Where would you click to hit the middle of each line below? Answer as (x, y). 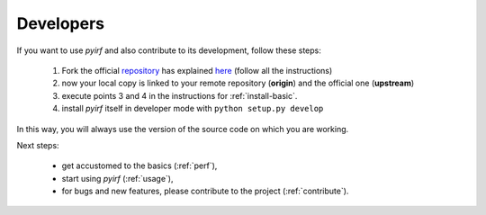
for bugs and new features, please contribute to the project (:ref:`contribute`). (205, 191)
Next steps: (38, 145)
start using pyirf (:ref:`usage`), (118, 178)
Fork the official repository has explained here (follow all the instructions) (197, 70)
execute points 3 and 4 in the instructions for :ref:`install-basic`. (180, 95)
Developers (61, 23)
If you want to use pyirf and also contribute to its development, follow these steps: (169, 50)
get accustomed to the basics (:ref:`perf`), (139, 166)
